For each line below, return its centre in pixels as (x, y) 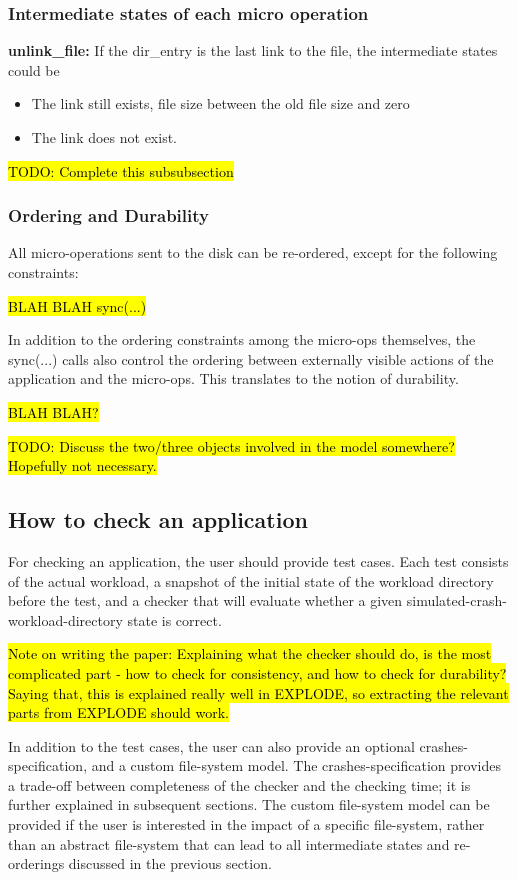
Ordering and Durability (108, 215)
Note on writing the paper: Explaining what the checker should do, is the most (250, 653)
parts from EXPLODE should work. (119, 712)
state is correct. (174, 619)
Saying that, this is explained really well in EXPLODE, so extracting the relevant (258, 692)
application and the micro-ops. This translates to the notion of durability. (233, 378)
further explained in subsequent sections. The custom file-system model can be (249, 804)
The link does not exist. (104, 137)
